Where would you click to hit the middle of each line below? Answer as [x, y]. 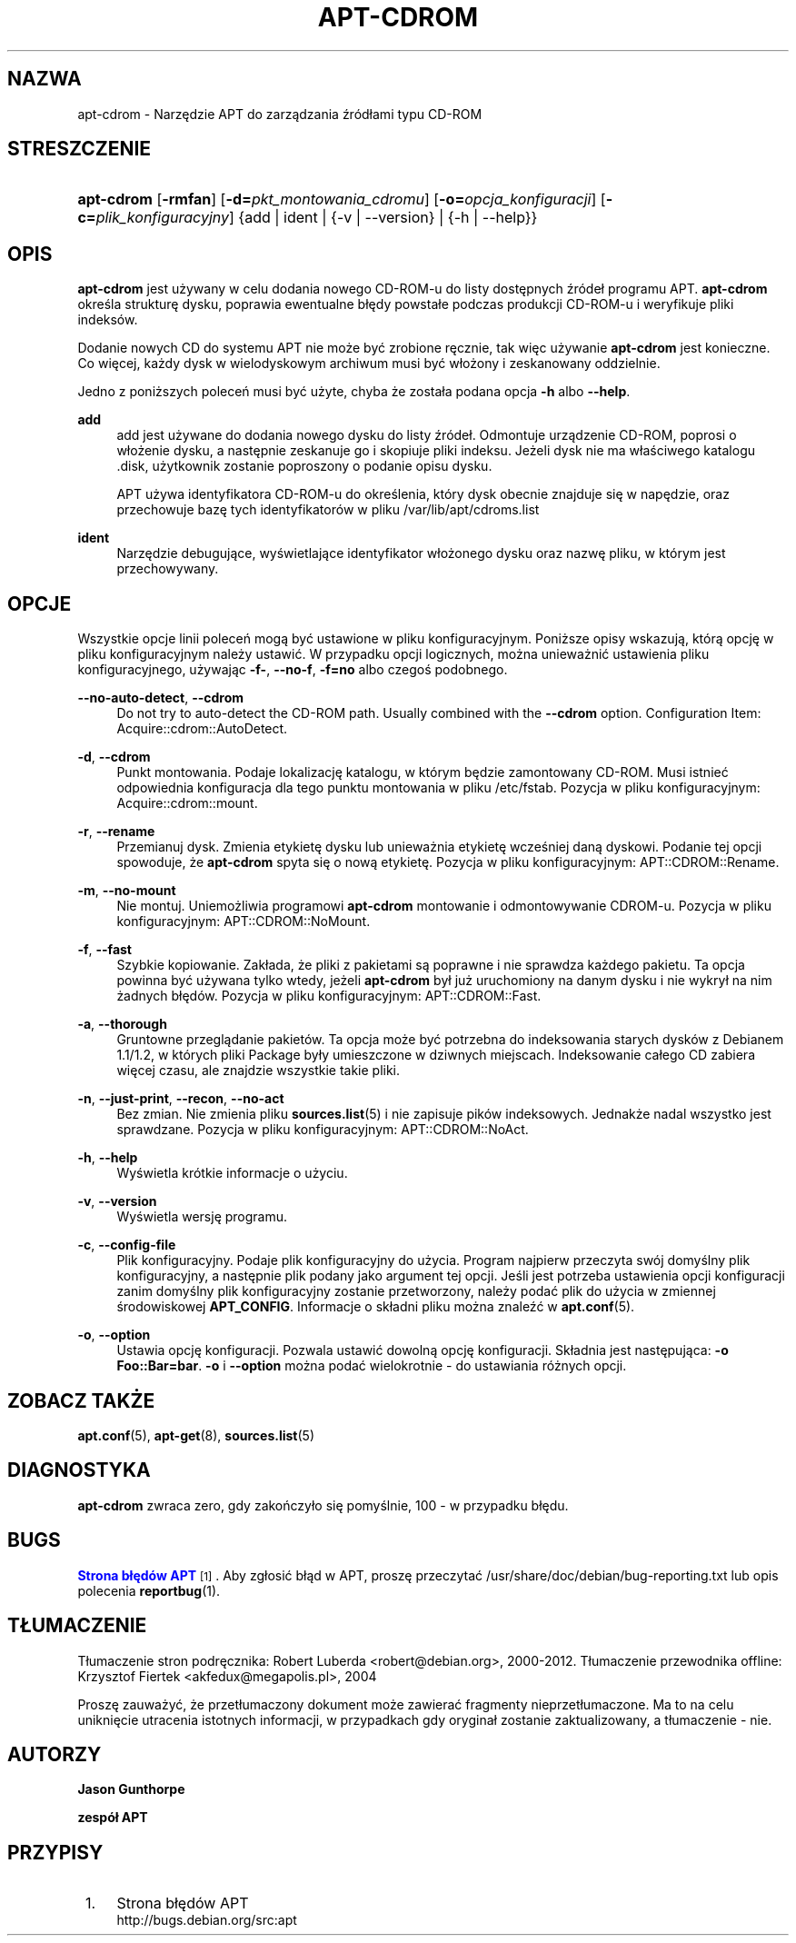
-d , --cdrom [114, 757]
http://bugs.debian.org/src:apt [207, 1920]
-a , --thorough [122, 1024]
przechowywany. [168, 569]
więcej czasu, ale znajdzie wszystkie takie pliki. [259, 1071]
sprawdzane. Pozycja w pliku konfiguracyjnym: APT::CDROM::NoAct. [323, 1130]
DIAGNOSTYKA [79, 1470]
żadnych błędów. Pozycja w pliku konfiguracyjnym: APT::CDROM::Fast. [329, 996]
